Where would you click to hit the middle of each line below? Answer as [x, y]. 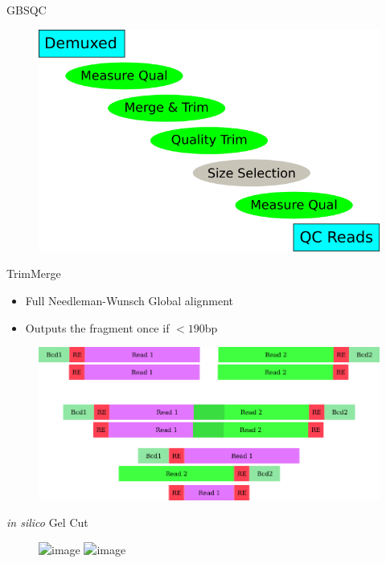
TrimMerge [34, 273]
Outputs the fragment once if [97, 327]
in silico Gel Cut [47, 522]
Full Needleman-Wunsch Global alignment [129, 300]
